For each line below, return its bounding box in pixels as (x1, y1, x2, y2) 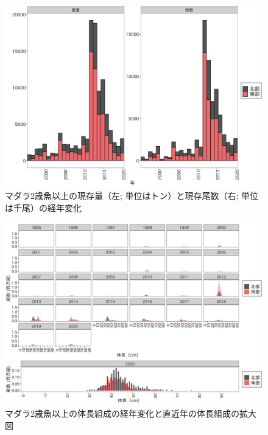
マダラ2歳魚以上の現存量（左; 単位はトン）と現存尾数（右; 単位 (5, 189, 259, 202)
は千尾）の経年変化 (5, 201, 82, 214)
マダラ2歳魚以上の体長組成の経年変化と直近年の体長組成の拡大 (5, 406, 256, 419)
